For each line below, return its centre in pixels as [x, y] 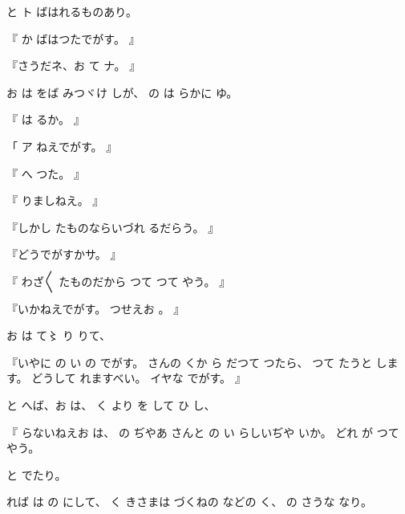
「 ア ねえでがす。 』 [62, 146]
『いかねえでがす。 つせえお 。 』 [96, 308]
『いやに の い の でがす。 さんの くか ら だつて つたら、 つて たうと [189, 362]
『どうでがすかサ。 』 [64, 254]
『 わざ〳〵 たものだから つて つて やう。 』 [119, 281]
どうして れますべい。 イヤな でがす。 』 [139, 378]
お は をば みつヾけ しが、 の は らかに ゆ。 [122, 92]
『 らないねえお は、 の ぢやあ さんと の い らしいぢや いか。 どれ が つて [203, 432]
